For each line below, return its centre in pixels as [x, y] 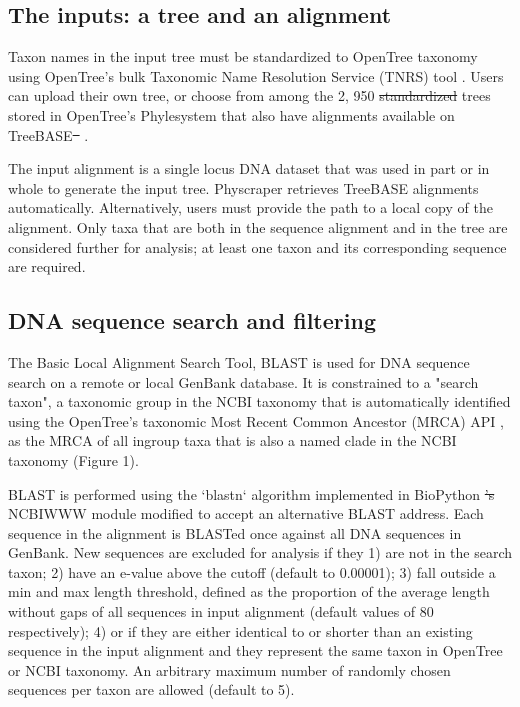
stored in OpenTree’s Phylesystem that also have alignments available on [231, 114]
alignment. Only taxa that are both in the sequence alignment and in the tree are [258, 226]
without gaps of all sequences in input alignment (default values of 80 [221, 611]
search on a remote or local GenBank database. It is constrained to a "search [243, 381]
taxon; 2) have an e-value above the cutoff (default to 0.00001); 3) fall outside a [252, 571]
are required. [47, 266]
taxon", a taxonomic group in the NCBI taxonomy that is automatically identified [259, 401]
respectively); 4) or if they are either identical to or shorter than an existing [240, 630]
